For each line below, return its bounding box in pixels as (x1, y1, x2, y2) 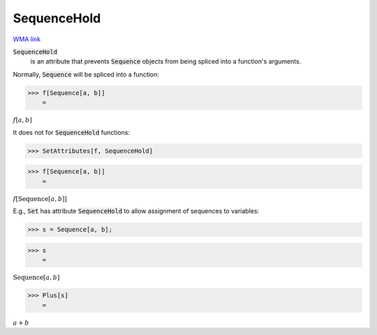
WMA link (13, 35, 41, 43)
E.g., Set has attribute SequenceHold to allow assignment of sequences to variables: (13, 207, 260, 216)
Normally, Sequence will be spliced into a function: (13, 70, 160, 78)
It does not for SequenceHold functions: (13, 128, 131, 136)
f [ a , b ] (13, 116, 33, 124)
